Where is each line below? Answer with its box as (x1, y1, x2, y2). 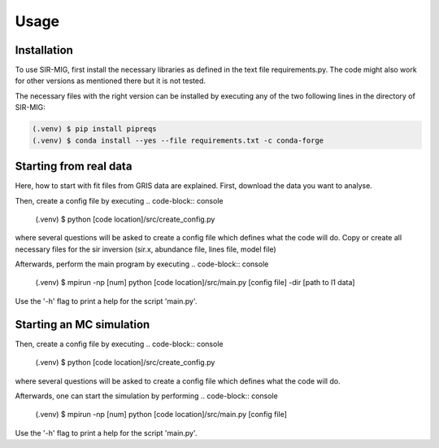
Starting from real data (15, 160, 133, 173)
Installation (15, 43, 73, 57)
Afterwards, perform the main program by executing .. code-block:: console (15, 259, 269, 269)
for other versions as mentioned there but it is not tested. (15, 76, 206, 86)
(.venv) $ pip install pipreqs (32, 125, 158, 134)
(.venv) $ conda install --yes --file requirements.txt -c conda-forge (32, 135, 324, 145)
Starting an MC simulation (15, 318, 150, 332)
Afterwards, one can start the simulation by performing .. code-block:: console (15, 391, 278, 401)
